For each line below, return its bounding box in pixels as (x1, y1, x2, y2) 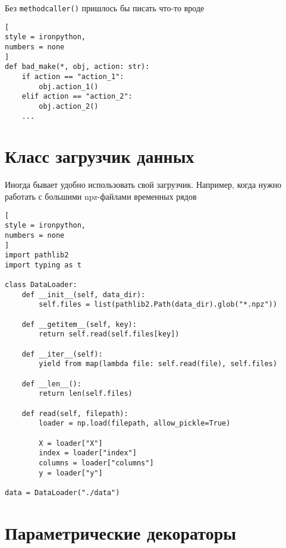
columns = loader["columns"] (39, 458, 154, 467)
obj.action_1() (39, 82, 99, 91)
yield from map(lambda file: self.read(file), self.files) (39, 360, 278, 369)
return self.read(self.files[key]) (39, 330, 180, 339)
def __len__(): (21, 379, 81, 388)
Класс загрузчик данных (5, 144, 194, 168)
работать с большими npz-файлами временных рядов (5, 190, 197, 202)
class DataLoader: (5, 281, 77, 289)
